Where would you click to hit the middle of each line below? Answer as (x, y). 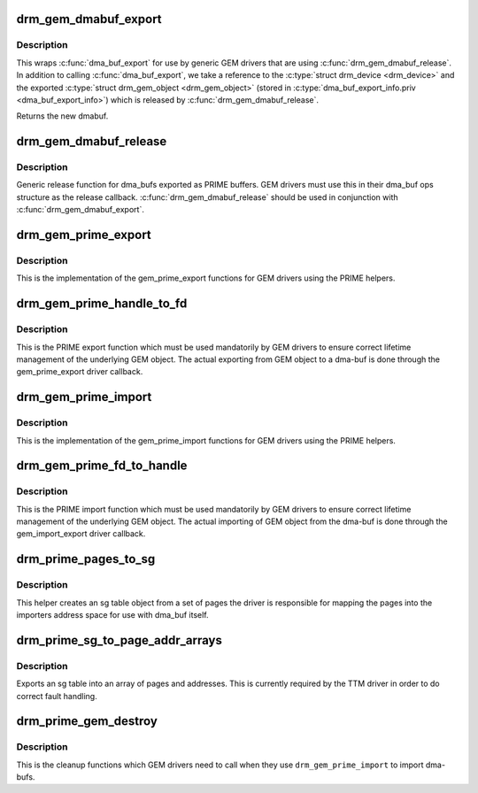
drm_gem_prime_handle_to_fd (102, 304)
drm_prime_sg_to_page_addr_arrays (119, 640)
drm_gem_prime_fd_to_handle (102, 466)
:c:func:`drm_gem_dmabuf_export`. (81, 210)
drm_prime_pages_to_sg (86, 559)
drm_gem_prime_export (84, 235)
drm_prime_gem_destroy (87, 721)
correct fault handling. (57, 696)
